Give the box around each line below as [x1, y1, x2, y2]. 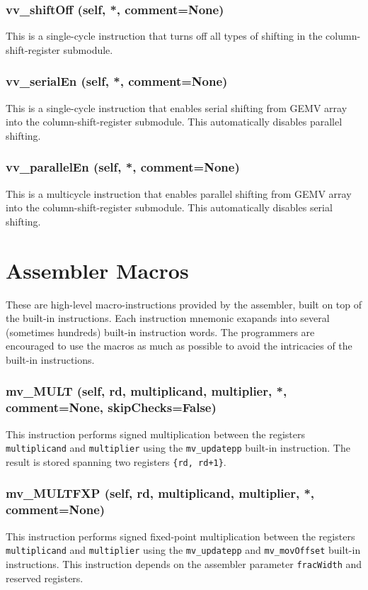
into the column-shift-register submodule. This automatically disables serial [6, 200, 333, 215]
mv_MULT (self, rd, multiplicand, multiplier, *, [6, 382, 287, 400]
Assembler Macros [6, 255, 189, 284]
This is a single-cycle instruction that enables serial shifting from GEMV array [6, 100, 347, 115]
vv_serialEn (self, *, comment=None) [6, 72, 228, 90]
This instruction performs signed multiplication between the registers [6, 426, 305, 441]
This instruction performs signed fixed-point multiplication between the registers [6, 528, 355, 543]
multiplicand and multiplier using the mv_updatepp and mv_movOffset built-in [6, 542, 361, 557]
